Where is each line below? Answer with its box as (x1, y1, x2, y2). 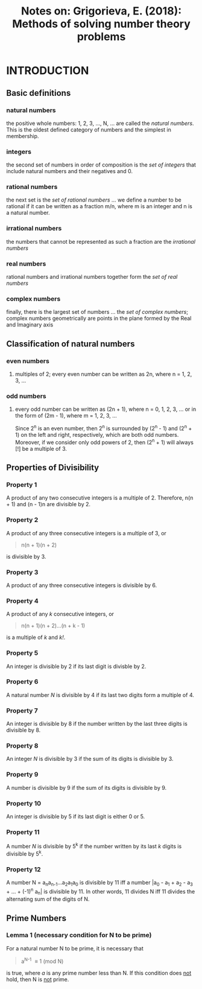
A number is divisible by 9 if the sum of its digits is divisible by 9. (6, 784, 167, 791)
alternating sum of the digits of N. (6, 895, 90, 903)
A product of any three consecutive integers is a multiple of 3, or (6, 529, 167, 536)
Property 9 (6, 771, 39, 779)
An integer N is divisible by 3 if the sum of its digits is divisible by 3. (6, 755, 174, 763)
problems (77, 30, 126, 43)
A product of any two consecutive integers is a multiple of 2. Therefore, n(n (6, 494, 194, 501)
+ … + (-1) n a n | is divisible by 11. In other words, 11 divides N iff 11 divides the (6, 886, 195, 897)
